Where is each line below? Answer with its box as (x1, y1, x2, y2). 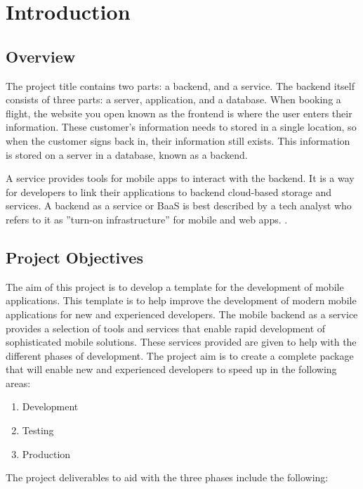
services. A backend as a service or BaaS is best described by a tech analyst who (6, 198, 352, 213)
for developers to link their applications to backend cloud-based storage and (6, 184, 332, 199)
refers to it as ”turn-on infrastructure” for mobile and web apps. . (6, 211, 288, 226)
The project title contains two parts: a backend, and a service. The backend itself (6, 78, 355, 93)
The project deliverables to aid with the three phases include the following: (6, 470, 329, 485)
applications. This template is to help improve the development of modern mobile (6, 293, 357, 308)
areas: (6, 375, 31, 390)
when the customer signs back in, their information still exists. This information (6, 133, 350, 148)
